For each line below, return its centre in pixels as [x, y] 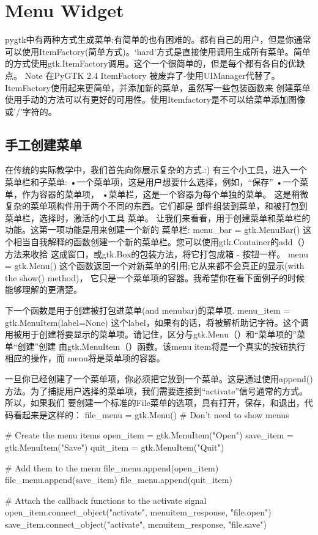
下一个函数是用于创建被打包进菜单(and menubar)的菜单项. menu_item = [148, 310]
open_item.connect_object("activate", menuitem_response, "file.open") [138, 512]
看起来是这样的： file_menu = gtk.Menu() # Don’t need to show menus [151, 414]
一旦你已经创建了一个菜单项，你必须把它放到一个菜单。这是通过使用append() [159, 378]
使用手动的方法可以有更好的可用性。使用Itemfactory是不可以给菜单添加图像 [155, 99]
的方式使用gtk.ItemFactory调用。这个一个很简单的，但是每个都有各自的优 [151, 63]
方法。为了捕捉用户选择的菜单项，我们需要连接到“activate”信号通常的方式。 [157, 390]
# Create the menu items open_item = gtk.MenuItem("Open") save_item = [149, 435]
